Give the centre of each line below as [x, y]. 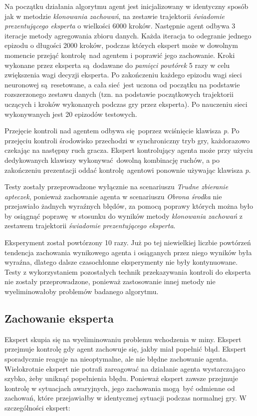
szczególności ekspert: [37, 407]
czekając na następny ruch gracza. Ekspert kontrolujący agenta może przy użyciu [129, 150]
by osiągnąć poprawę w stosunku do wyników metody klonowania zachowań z [124, 215]
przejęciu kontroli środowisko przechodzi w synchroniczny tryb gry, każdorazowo [127, 140]
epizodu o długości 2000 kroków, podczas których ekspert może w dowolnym [121, 45]
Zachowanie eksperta [59, 318]
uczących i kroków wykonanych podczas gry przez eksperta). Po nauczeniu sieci [126, 104]
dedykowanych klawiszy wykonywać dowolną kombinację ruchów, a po [112, 160]
